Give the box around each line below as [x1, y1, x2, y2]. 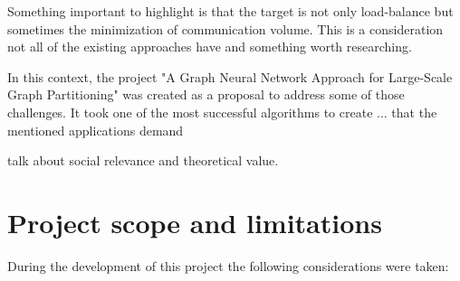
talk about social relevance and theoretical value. [7, 151, 279, 170]
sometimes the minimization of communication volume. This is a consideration [7, 19, 444, 38]
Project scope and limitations [7, 203, 382, 240]
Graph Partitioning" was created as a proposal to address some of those [7, 85, 405, 104]
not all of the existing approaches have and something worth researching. [7, 37, 412, 56]
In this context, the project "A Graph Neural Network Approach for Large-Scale [7, 67, 453, 86]
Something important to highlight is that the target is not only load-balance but [7, 2, 454, 20]
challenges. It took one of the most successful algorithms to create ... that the [7, 102, 437, 121]
